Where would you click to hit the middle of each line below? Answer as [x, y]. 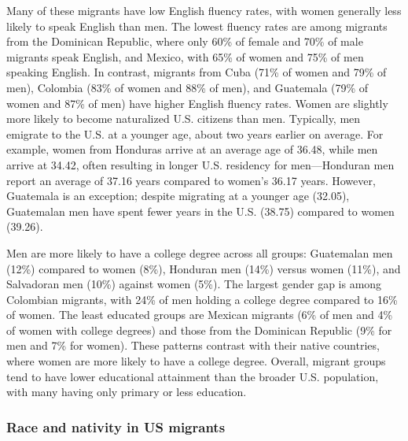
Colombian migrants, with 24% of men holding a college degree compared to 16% [202, 299]
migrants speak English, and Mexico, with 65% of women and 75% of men [185, 56]
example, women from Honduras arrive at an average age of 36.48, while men [192, 149]
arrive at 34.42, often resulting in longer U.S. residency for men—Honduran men [200, 164]
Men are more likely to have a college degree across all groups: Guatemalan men [200, 252]
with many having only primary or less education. [127, 392]
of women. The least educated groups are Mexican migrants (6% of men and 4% [200, 315]
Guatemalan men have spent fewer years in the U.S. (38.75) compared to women [200, 211]
